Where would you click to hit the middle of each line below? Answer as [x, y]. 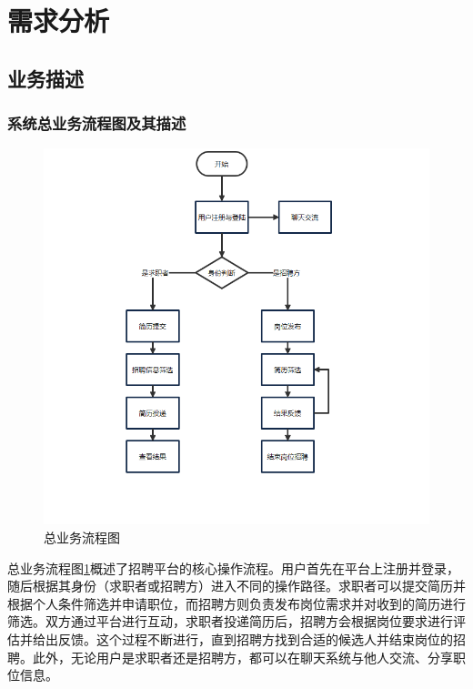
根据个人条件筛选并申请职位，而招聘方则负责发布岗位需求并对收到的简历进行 [236, 603]
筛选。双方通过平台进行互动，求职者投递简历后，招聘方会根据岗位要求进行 [230, 621]
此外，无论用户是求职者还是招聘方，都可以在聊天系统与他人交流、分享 [242, 657]
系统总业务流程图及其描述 [97, 123]
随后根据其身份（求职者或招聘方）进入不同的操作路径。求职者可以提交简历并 [236, 586]
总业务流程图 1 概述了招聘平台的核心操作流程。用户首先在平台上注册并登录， [233, 567]
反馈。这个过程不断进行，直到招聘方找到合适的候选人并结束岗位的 [255, 639]
